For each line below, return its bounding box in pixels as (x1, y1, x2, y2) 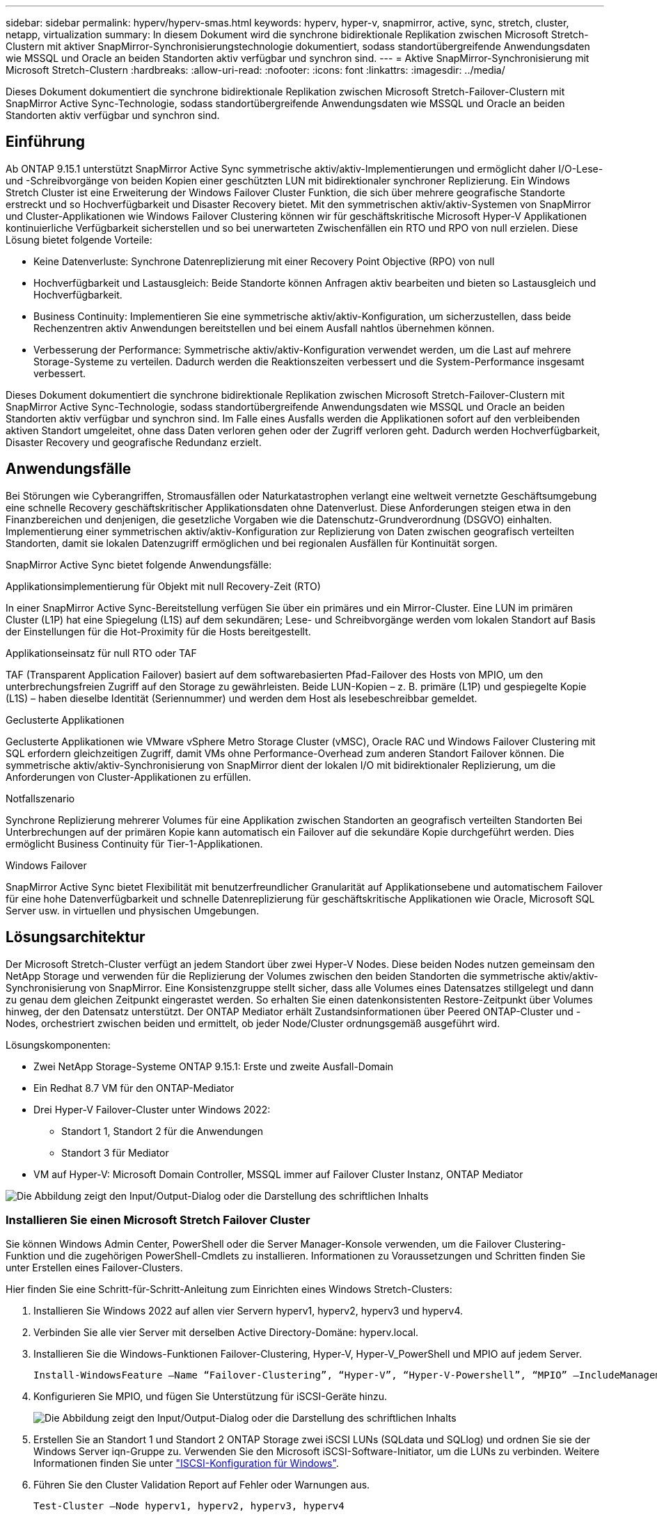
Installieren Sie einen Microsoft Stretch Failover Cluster (6, 1212, 310, 1227)
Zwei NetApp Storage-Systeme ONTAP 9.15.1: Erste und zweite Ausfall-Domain (33, 1060, 394, 1072)
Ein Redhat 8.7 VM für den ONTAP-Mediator (33, 1081, 235, 1094)
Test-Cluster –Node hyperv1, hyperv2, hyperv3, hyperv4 (33, 1500, 345, 1512)
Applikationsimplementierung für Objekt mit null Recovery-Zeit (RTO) (6, 580, 321, 592)
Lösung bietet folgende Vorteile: (6, 233, 152, 246)
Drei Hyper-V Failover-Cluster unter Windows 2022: (33, 1103, 271, 1115)
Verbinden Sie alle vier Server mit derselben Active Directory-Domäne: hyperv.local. (33, 1326, 419, 1339)
